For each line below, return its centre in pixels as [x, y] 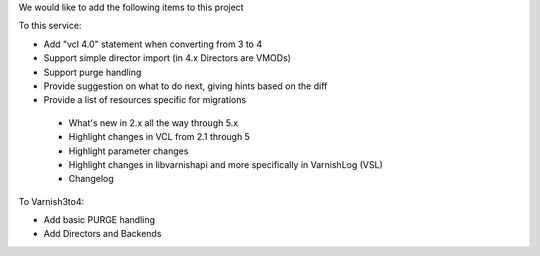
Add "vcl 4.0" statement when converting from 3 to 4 [153, 44]
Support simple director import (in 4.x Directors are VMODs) [167, 58]
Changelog [91, 179]
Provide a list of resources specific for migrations [145, 100]
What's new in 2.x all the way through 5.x [153, 122]
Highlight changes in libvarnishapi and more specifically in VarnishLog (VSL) [226, 164]
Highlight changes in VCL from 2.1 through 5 [159, 137]
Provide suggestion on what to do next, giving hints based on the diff [185, 86]
